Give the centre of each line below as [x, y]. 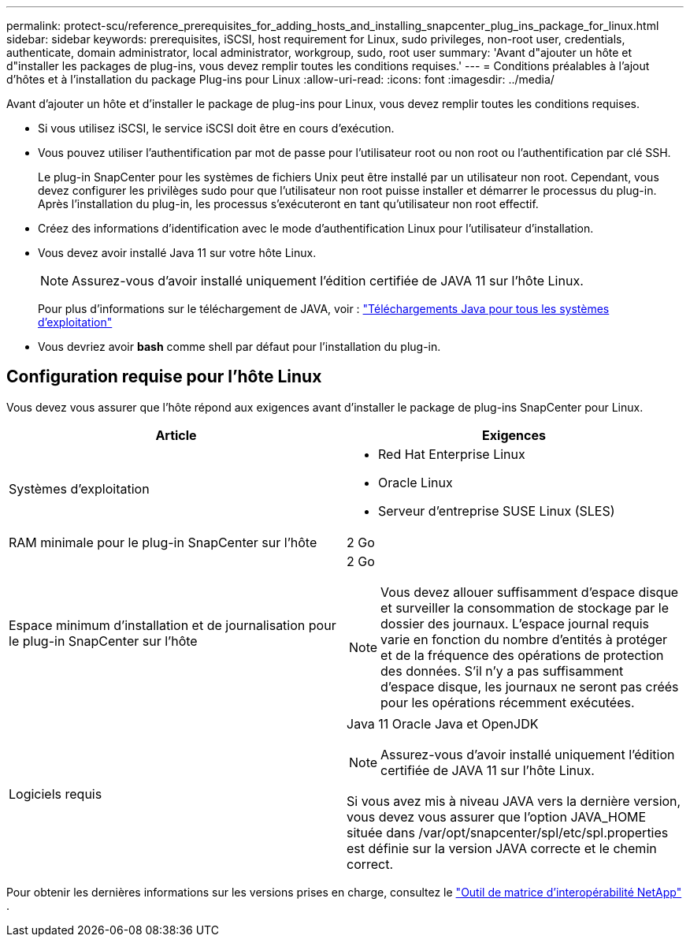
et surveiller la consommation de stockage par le [525, 608]
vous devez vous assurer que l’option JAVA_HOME [497, 816]
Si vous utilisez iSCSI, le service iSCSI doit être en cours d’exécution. [216, 128]
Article [176, 435]
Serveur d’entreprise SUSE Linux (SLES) [497, 511]
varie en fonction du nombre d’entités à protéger [524, 639]
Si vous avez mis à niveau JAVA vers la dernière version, [514, 801]
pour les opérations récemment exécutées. [508, 702]
